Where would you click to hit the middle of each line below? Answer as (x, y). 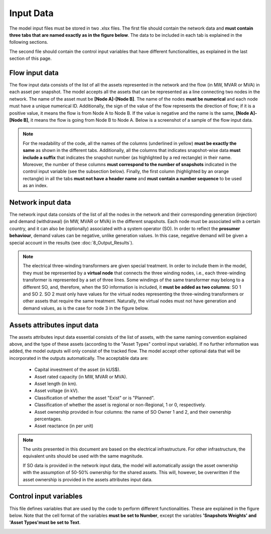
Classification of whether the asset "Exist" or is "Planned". (95, 398)
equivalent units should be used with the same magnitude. (83, 456)
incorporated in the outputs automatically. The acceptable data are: (79, 358)
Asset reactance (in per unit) (64, 426)
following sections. (29, 42)
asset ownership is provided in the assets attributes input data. (88, 479)
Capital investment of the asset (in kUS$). (77, 369)
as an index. (35, 186)
